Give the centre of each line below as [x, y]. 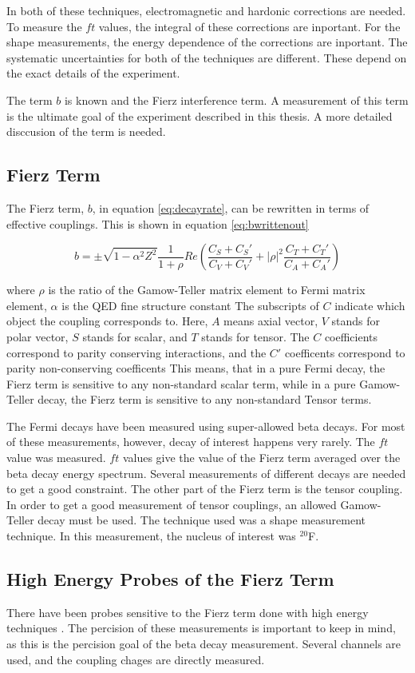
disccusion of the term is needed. [86, 131]
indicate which [370, 305]
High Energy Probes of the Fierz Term [170, 579]
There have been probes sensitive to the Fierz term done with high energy [188, 612]
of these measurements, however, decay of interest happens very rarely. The [191, 442]
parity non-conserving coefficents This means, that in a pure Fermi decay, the [196, 368]
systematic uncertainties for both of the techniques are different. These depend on [207, 57]
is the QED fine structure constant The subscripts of [190, 305]
